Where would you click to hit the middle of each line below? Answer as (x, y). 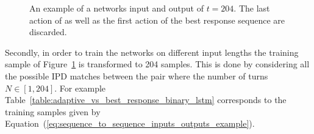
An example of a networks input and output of (116, 8)
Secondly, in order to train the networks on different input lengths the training (152, 52)
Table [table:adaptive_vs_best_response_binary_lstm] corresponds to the (146, 100)
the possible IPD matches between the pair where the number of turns (137, 75)
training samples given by (53, 111)
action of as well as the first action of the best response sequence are (157, 20)
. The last (252, 8)
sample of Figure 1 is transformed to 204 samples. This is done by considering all (157, 64)
